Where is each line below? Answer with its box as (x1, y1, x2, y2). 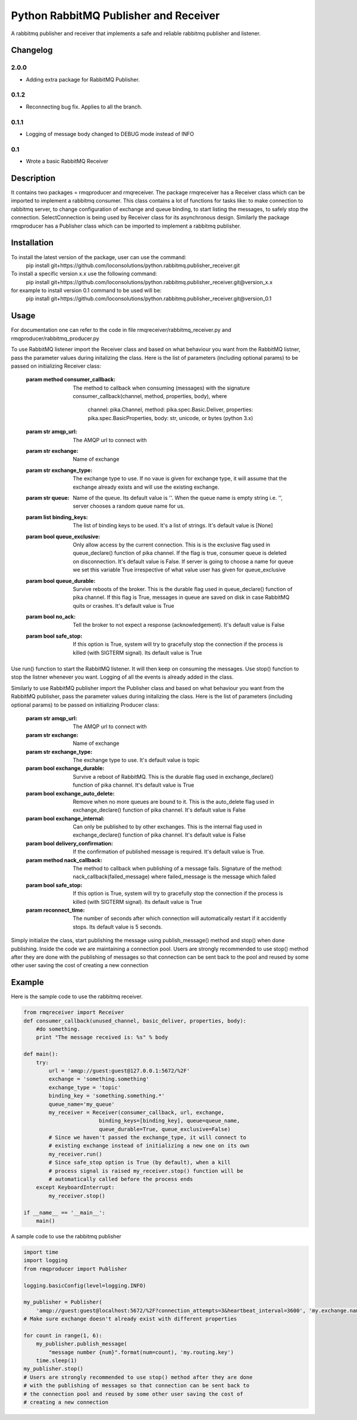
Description (11, 173, 56, 183)
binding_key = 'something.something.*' (48, 1092, 165, 1099)
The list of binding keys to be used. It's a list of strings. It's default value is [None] (73, 522, 273, 529)
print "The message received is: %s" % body (36, 1034, 168, 1041)
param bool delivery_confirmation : (26, 840, 113, 847)
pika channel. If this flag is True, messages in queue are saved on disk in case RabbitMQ (73, 594, 290, 601)
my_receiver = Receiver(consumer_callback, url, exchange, (48, 1109, 225, 1116)
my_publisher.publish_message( (36, 1341, 127, 1347)
